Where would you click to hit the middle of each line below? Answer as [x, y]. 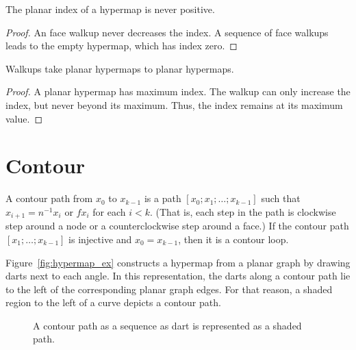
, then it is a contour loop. [233, 239]
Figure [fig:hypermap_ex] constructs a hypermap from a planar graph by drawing [178, 262]
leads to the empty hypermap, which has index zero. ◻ [122, 46]
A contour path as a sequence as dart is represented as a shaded [167, 325]
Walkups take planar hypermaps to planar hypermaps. [120, 68]
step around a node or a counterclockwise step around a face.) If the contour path [177, 226]
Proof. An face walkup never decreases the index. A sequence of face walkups [167, 32]
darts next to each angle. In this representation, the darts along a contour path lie [178, 276]
